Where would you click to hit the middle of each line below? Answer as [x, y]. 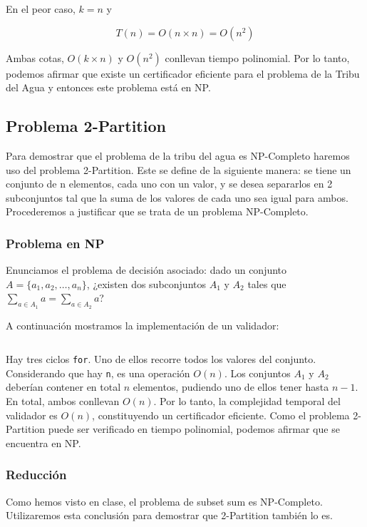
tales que [267, 283]
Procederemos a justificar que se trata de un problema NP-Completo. [157, 211]
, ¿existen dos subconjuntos [146, 283]
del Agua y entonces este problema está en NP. [108, 87]
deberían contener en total [63, 387]
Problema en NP [55, 243]
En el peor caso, [41, 9]
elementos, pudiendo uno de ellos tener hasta [231, 387]
